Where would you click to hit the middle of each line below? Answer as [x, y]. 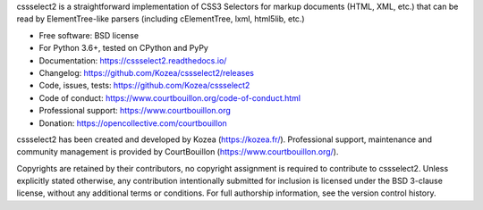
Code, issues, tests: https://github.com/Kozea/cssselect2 [144, 86]
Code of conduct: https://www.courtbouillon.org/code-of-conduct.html [170, 97]
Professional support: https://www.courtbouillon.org [135, 111]
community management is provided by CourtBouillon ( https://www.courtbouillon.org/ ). [178, 152]
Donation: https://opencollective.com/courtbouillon [133, 123]
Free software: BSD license [89, 35]
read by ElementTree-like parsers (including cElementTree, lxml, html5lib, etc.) [161, 19]
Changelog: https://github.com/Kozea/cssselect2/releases [147, 72]
